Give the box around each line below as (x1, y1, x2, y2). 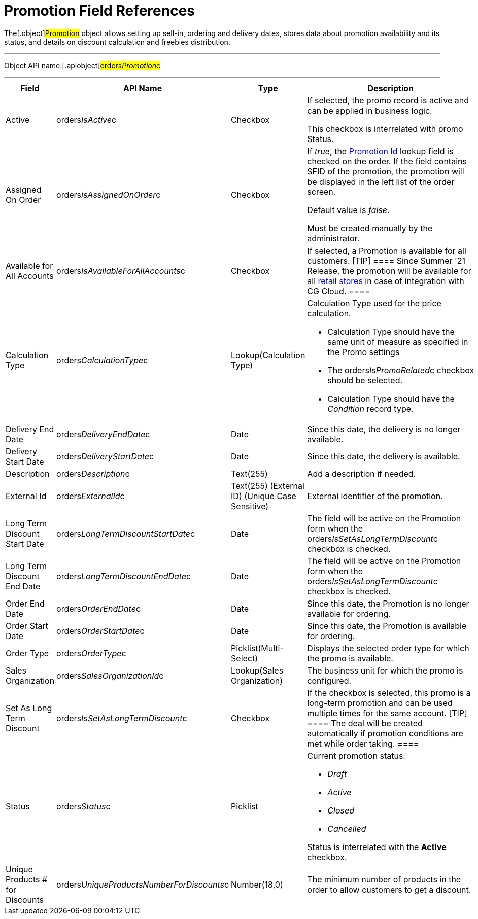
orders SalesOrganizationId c (56, 670, 164, 681)
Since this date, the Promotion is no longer (307, 598, 469, 609)
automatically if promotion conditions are (307, 728, 463, 738)
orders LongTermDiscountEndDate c (56, 571, 191, 581)
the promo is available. (307, 653, 393, 663)
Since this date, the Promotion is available (307, 620, 467, 631)
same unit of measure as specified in (327, 336, 468, 347)
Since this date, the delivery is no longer (307, 423, 461, 434)
